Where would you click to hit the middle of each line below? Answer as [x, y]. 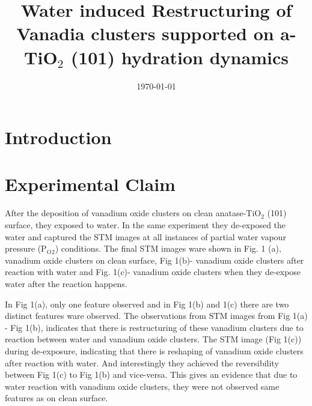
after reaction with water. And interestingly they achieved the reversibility [142, 362]
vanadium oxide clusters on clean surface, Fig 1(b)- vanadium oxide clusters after [154, 260]
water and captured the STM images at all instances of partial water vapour [145, 236]
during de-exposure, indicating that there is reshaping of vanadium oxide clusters [154, 350]
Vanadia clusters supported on [145, 33]
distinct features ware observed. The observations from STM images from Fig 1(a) [156, 316]
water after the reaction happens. [66, 283]
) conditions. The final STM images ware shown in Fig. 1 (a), [168, 248]
